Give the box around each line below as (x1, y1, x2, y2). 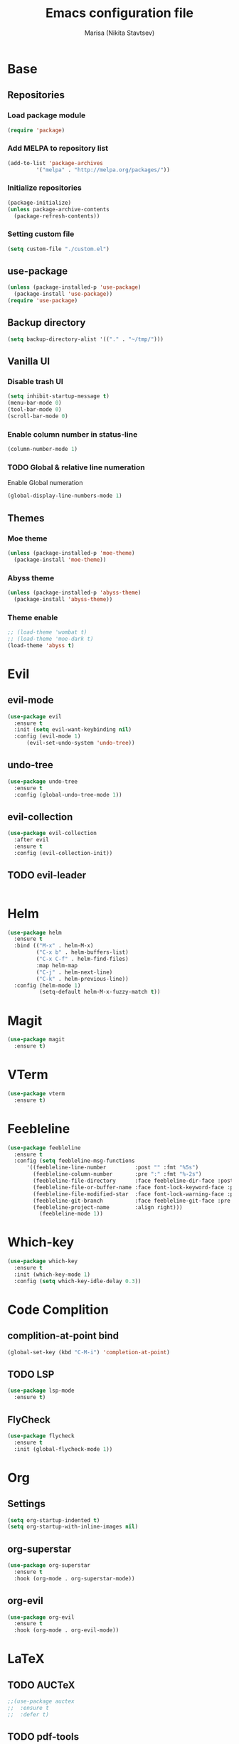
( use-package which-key (7, 1258, 78, 1265)
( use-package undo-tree (7, 777, 78, 785)
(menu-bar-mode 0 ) (7, 400, 62, 407)
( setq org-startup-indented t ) (7, 1516, 100, 1524)
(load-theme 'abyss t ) (7, 642, 75, 649)
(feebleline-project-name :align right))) (33, 1203, 183, 1211)
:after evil (14, 836, 50, 844)
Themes (7, 512, 45, 524)
